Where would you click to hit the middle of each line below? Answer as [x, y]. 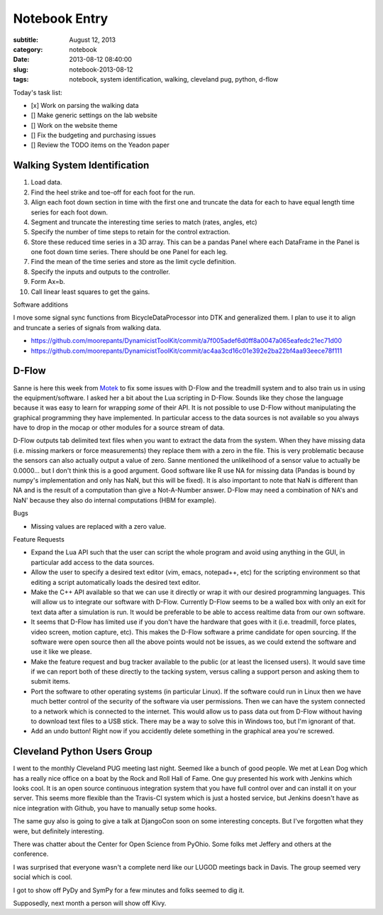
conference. [31, 854]
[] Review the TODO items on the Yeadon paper [100, 145]
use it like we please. [61, 652]
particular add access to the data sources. [93, 562]
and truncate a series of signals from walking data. [87, 327]
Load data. [46, 182]
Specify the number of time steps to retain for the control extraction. [131, 232]
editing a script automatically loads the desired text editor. [116, 582]
